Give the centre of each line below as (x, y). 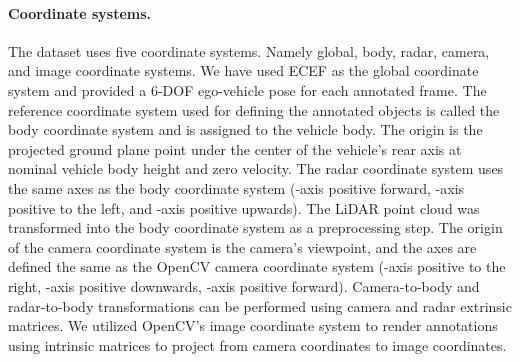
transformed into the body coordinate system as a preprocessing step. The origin (255, 227)
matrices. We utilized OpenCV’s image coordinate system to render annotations (253, 325)
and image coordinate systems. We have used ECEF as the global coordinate (243, 70)
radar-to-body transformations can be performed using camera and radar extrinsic (260, 305)
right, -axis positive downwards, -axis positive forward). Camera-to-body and (244, 285)
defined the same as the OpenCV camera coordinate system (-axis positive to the (257, 266)
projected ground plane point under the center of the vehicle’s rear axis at (235, 148)
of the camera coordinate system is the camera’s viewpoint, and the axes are (242, 246)
